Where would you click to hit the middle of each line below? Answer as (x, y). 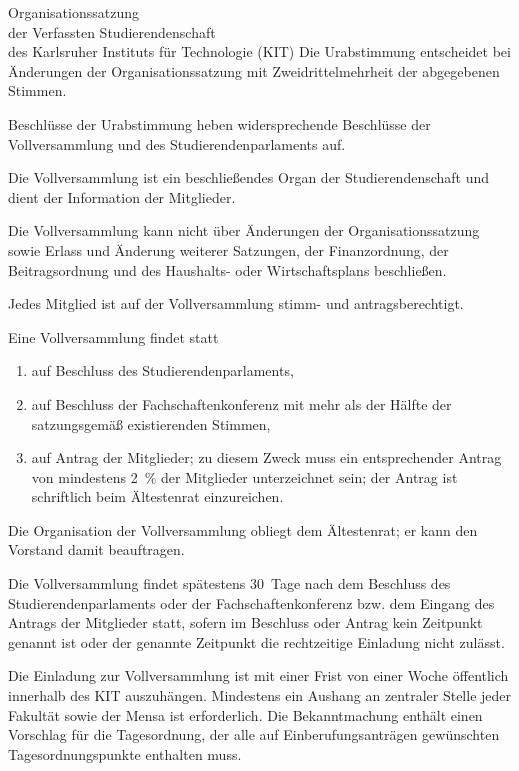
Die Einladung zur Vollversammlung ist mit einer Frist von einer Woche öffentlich (258, 675)
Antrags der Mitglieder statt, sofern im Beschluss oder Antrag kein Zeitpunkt (245, 622)
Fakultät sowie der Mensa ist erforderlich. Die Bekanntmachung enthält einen (245, 714)
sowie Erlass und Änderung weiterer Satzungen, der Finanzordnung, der (228, 249)
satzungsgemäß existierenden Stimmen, (151, 423)
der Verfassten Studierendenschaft (112, 31)
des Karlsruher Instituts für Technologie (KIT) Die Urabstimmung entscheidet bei (259, 51)
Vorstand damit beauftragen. (96, 549)
